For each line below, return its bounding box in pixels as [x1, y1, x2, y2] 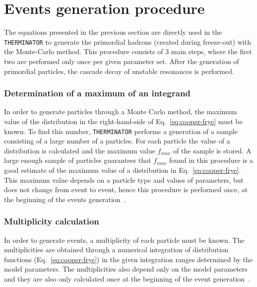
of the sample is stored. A [173, 145, 252, 155]
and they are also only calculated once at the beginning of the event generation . [4, 273, 251, 284]
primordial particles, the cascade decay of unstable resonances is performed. [4, 66, 234, 76]
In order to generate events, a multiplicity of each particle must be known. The [4, 234, 245, 245]
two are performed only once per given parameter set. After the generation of [4, 56, 239, 66]
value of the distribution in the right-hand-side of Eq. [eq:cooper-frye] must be [4, 116, 243, 126]
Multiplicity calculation [4, 215, 99, 227]
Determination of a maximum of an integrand [4, 87, 191, 99]
